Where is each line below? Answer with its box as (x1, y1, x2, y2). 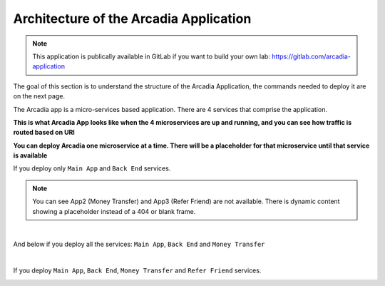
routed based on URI (13, 128, 75, 137)
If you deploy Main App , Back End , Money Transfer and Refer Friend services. (13, 266, 262, 275)
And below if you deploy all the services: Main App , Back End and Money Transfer (13, 240, 265, 249)
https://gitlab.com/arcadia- (272, 52, 351, 61)
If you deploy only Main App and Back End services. (13, 164, 171, 173)
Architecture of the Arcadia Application (13, 11, 252, 26)
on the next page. (13, 92, 66, 101)
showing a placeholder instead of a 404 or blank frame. (32, 207, 196, 215)
